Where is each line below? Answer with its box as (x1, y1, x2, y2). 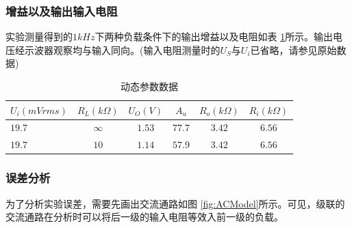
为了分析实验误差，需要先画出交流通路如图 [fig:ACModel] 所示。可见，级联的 (5, 196, 345, 210)
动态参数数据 (121, 79, 179, 93)
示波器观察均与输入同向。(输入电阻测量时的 (24, 42, 221, 57)
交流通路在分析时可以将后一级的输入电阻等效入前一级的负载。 (5, 210, 284, 224)
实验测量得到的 (5, 29, 73, 44)
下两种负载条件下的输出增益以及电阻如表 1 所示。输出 (95, 29, 334, 44)
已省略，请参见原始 (250, 42, 337, 57)
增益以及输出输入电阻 (5, 2, 118, 19)
